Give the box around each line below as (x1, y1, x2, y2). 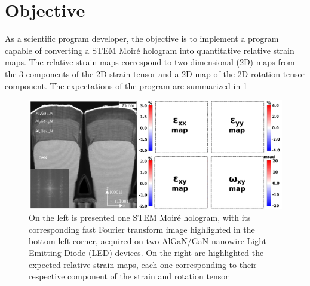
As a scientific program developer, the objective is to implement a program (5, 32, 279, 45)
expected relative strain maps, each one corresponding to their (29, 258, 257, 270)
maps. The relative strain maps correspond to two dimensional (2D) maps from (5, 56, 295, 68)
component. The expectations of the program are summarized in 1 (5, 79, 247, 92)
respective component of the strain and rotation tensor (29, 270, 229, 282)
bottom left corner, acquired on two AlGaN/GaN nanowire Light (29, 235, 267, 247)
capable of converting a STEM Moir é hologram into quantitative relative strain (5, 44, 294, 56)
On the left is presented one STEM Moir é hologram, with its (29, 211, 251, 224)
